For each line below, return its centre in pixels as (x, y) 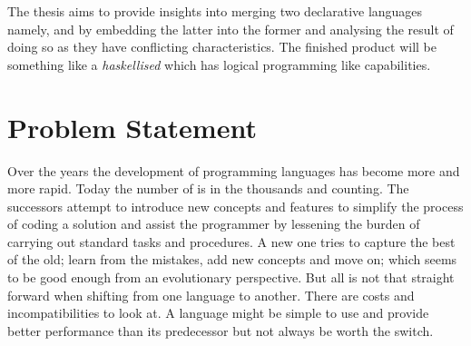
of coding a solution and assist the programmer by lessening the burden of (214, 224)
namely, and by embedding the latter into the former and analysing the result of (231, 29)
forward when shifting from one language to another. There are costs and (211, 295)
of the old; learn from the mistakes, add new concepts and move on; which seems (232, 259)
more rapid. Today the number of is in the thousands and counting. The (208, 188)
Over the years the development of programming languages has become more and (234, 170)
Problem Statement (132, 127)
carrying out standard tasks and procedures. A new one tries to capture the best (231, 241)
